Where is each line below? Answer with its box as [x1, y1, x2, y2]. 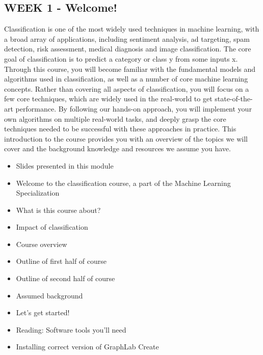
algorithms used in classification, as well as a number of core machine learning [4, 73, 248, 84]
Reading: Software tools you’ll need [16, 324, 126, 335]
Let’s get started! [16, 307, 70, 318]
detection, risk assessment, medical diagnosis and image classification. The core [4, 43, 251, 54]
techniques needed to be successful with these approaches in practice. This [4, 123, 236, 134]
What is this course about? [16, 204, 101, 215]
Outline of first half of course [16, 256, 107, 266]
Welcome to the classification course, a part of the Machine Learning [16, 177, 231, 188]
